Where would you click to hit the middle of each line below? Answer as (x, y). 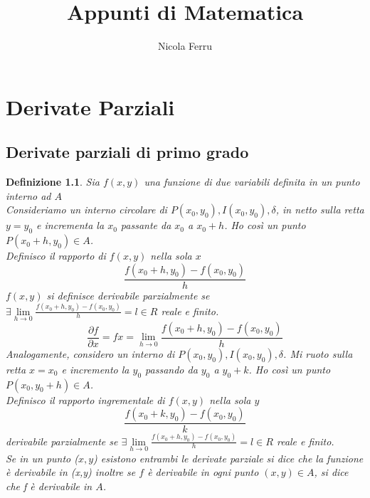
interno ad (28, 195)
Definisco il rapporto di (56, 256)
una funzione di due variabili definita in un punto (252, 182)
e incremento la (95, 369)
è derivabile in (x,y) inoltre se (71, 472)
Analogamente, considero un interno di (90, 353)
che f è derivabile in (49, 486)
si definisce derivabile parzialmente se (128, 295)
